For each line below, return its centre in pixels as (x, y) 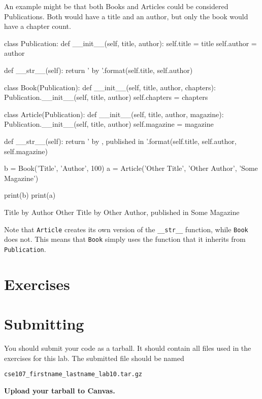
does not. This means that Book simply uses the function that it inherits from (125, 239)
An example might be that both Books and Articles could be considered (116, 6)
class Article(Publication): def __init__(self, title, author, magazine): (114, 114)
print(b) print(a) (30, 195)
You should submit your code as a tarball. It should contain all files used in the (128, 348)
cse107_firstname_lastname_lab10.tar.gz (73, 374)
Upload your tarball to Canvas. (60, 390)
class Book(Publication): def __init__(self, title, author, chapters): (110, 87)
